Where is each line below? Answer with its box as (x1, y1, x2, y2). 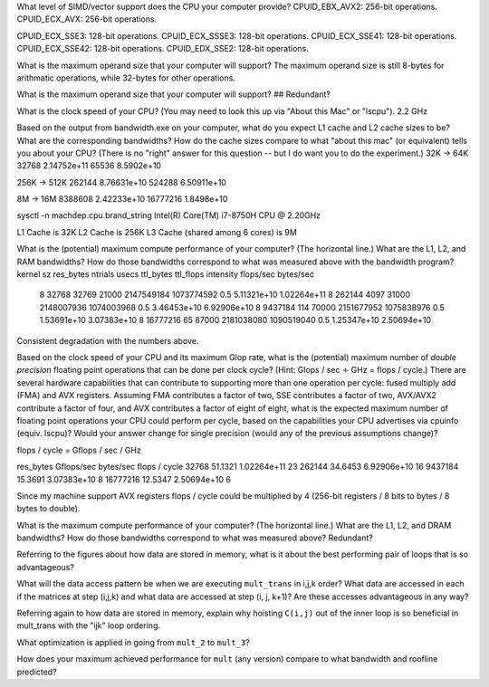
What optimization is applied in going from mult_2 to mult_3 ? (16, 636, 251, 647)
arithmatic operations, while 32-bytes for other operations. (16, 72, 235, 83)
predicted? (16, 666, 58, 677)
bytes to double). (16, 503, 81, 514)
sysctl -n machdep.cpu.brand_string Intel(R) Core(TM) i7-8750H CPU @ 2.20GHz (16, 210, 321, 221)
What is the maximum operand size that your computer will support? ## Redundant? (16, 89, 331, 100)
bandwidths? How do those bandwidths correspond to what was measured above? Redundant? (16, 532, 373, 543)
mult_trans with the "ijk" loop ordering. (16, 620, 161, 631)
